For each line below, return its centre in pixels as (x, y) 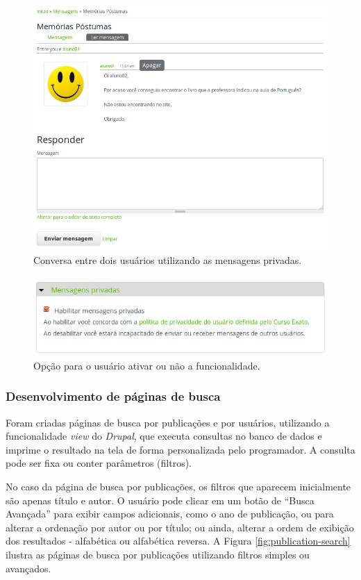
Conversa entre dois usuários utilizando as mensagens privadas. (168, 260)
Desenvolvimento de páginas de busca (113, 396)
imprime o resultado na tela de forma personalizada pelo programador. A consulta (180, 449)
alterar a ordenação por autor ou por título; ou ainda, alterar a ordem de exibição (180, 527)
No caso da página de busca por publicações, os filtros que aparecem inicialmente (178, 486)
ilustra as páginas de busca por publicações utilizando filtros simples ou (158, 554)
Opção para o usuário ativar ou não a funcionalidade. (147, 365)
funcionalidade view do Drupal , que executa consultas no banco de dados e (164, 436)
